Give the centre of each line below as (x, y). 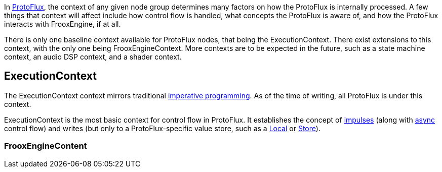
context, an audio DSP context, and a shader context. (93, 57)
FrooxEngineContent (46, 146)
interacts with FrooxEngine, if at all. (63, 24)
